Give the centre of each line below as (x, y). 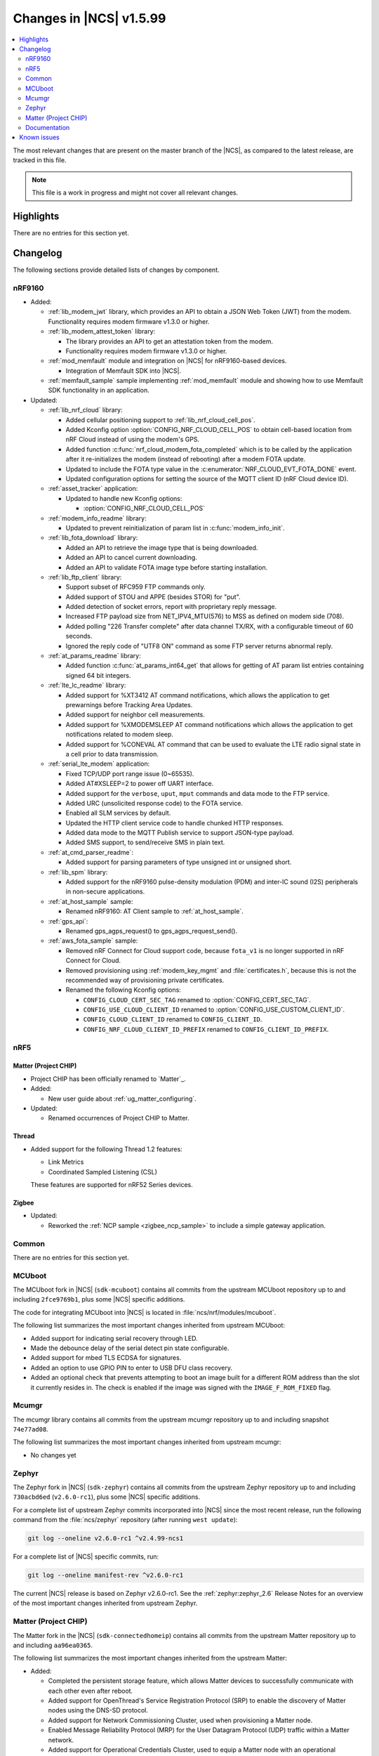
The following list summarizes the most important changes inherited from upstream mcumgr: (147, 1442)
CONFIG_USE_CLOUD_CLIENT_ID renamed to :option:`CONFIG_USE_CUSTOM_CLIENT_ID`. (214, 1010)
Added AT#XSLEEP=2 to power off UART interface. (140, 784)
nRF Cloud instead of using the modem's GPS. (133, 440)
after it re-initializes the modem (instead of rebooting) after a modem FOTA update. (186, 459)
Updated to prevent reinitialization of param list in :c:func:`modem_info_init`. (175, 528)
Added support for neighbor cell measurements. (135, 715)
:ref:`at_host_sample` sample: (91, 901)
